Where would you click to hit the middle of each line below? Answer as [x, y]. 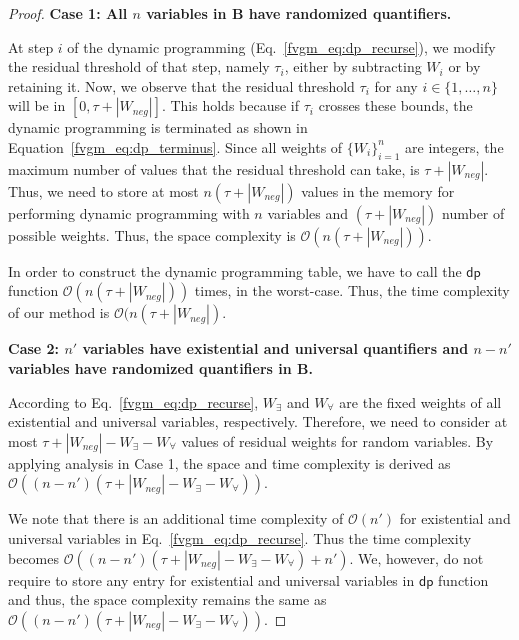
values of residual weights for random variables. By [337, 440]
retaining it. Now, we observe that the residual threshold [181, 85]
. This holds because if [230, 105]
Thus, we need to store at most [103, 190]
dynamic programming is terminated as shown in [158, 127]
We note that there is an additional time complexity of [176, 518]
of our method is [59, 312]
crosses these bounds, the [395, 105]
